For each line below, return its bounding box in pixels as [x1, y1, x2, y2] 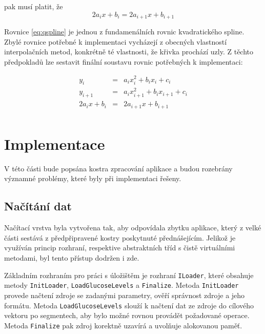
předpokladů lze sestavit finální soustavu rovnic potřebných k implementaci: [4, 56, 243, 67]
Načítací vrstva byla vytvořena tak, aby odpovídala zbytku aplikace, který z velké [4, 222, 261, 233]
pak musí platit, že [4, 1, 63, 11]
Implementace [4, 133, 105, 154]
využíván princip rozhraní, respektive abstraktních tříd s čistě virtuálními [4, 242, 235, 253]
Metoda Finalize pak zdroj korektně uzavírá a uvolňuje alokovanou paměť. [4, 320, 242, 330]
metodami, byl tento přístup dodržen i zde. [4, 252, 139, 263]
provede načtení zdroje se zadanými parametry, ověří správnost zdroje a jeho [4, 289, 245, 300]
